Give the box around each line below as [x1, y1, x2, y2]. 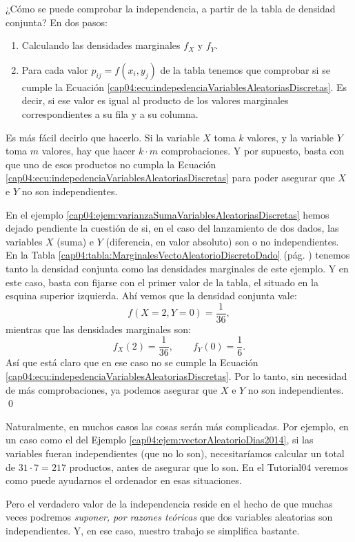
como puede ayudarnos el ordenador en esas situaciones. [6, 473, 242, 488]
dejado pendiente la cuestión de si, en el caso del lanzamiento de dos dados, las [6, 221, 339, 235]
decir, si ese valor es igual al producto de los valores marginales [21, 93, 289, 108]
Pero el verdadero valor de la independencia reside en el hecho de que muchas [6, 496, 333, 510]
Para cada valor [21, 62, 88, 77]
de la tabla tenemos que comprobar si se [160, 62, 330, 77]
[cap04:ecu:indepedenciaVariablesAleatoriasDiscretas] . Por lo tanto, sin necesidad [6, 369, 347, 383]
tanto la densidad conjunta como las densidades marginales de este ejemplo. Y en [6, 261, 349, 275]
